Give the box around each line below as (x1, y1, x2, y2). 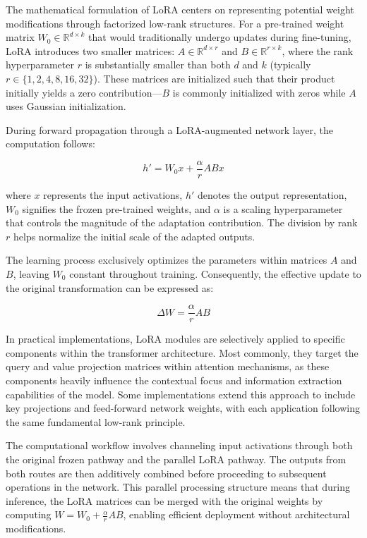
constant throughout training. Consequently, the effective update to (69, 266, 361, 281)
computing (6, 507, 52, 522)
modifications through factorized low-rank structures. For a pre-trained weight (6, 16, 344, 30)
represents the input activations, (43, 188, 183, 202)
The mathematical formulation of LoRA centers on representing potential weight (6, 2, 354, 16)
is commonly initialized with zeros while (172, 85, 346, 99)
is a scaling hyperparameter (223, 201, 343, 216)
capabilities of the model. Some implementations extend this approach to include (6, 386, 356, 401)
